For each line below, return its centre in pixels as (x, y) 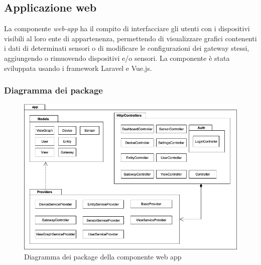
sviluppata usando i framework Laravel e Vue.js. (78, 68)
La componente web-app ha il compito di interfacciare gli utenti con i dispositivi (127, 28)
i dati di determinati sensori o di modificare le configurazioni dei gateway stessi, (127, 48)
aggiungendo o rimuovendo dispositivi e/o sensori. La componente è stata (117, 58)
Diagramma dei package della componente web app (103, 256)
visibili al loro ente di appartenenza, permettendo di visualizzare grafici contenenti (130, 38)
